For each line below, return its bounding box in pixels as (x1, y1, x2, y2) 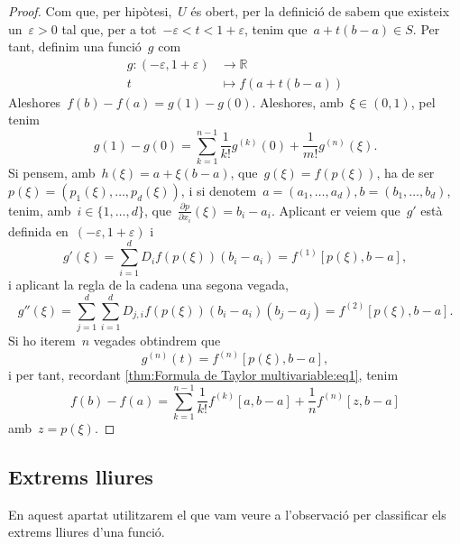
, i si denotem (180, 180, 257, 199)
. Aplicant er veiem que (271, 200, 400, 219)
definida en (8, 221, 69, 240)
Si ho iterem (8, 331, 76, 350)
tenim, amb (8, 200, 71, 219)
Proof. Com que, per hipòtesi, (8, 2, 172, 20)
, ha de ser (376, 163, 435, 182)
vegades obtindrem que (93, 331, 221, 350)
